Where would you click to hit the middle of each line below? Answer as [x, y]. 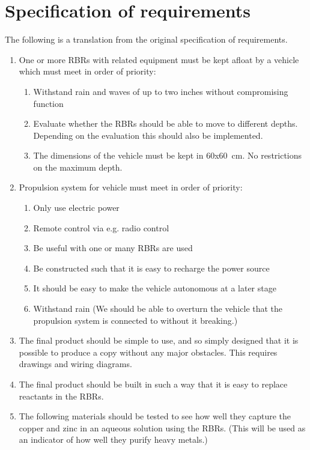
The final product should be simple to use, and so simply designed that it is [159, 340]
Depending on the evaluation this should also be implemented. [148, 135]
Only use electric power [76, 208]
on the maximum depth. [78, 167]
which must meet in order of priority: [87, 71]
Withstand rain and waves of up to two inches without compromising [161, 91]
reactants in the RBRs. [61, 396]
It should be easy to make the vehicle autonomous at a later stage [155, 288]
